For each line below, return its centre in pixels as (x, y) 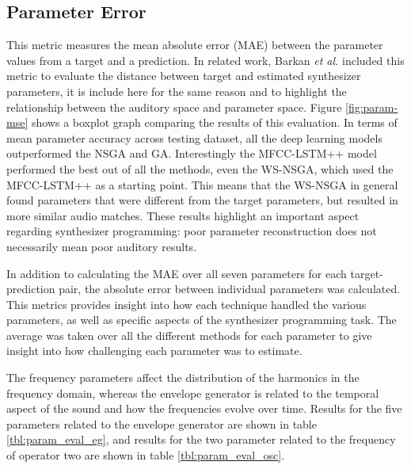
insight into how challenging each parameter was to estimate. (154, 351)
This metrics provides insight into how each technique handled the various (186, 304)
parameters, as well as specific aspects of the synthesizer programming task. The (202, 320)
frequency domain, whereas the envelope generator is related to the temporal (193, 393)
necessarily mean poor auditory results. (102, 246)
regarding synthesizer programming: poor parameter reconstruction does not (192, 231)
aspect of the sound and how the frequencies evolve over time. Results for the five (204, 408)
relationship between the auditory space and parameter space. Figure (174, 107)
